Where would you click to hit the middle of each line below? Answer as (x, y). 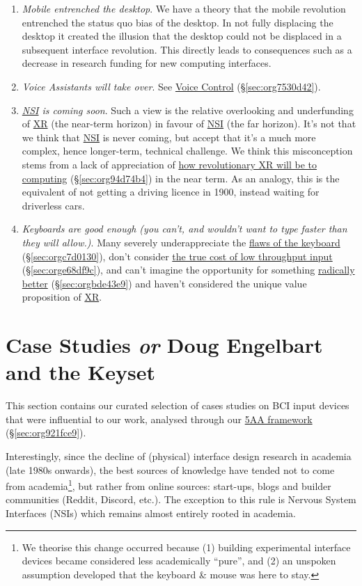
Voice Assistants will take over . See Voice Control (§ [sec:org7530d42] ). (171, 86)
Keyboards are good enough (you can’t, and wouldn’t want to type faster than (184, 229)
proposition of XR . (62, 297)
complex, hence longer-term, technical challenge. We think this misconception (187, 151)
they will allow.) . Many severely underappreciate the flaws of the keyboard (181, 242)
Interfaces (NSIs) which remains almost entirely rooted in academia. (151, 513)
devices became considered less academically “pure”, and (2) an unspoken (179, 561)
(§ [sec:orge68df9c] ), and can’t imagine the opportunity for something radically (188, 270)
